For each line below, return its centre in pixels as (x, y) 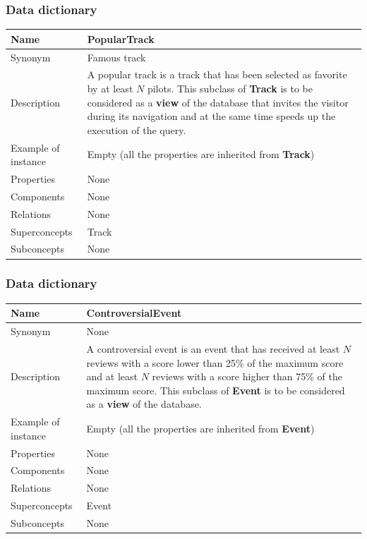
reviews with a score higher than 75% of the (247, 376)
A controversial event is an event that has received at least (213, 348)
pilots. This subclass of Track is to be (230, 88)
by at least (110, 88)
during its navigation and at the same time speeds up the (211, 116)
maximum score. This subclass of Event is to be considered (216, 390)
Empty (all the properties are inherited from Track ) (201, 154)
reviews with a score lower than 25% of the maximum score (215, 362)
